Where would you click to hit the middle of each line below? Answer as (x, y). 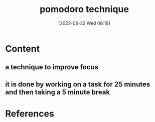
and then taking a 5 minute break (58, 92)
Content (23, 48)
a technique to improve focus (52, 67)
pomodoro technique (84, 9)
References (30, 113)
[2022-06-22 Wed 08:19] (84, 23)
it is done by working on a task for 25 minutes (78, 84)
